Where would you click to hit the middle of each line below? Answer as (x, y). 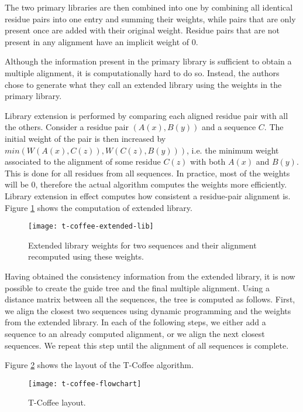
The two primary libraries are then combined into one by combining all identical (149, 7)
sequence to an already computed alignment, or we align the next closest (135, 333)
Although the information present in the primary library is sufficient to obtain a (148, 61)
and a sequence (229, 127)
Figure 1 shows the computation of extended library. (99, 207)
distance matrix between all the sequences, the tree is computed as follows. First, (150, 299)
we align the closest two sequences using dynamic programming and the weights (148, 310)
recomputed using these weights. (86, 256)
